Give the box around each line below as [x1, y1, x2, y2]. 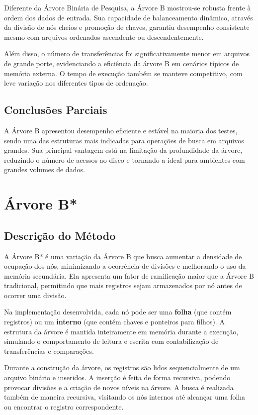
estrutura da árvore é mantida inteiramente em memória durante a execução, [4, 326, 239, 336]
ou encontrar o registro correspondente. [4, 401, 124, 412]
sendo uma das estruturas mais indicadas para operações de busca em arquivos [4, 135, 244, 145]
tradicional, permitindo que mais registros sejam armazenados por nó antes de [4, 280, 242, 291]
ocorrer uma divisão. [4, 290, 67, 300]
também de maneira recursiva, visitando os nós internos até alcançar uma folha [4, 392, 246, 402]
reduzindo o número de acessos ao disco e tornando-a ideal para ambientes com [4, 154, 245, 165]
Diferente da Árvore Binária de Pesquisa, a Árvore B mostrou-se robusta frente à [4, 2, 251, 12]
